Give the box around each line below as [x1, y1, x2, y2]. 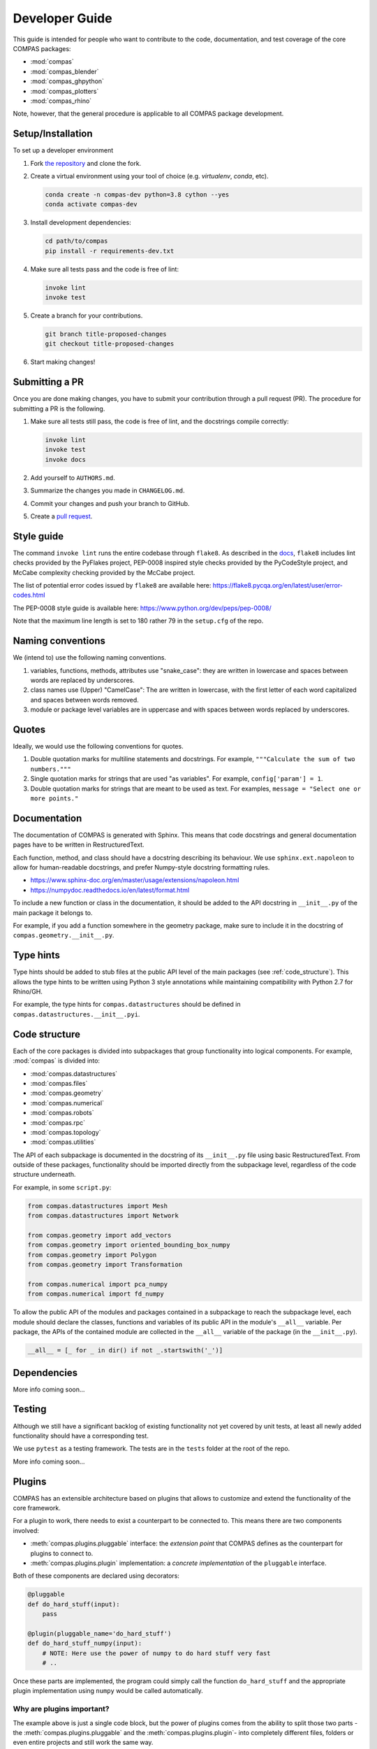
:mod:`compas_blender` [30, 67, 99, 76]
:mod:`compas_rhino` [30, 97, 92, 105]
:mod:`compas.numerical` [30, 1098, 105, 1107]
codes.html [13, 591, 45, 600]
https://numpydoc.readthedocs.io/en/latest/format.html [30, 886, 190, 894]
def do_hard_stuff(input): [27, 1600, 120, 1608]
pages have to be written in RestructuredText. [13, 840, 145, 849]
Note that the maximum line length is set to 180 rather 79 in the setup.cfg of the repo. [13, 616, 264, 625]
